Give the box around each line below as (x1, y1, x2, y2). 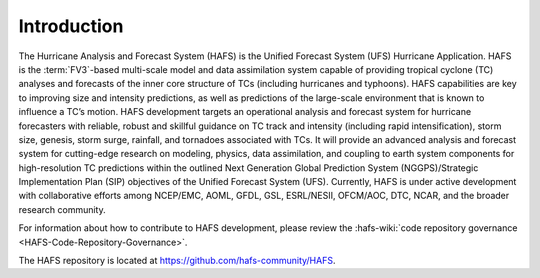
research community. (18, 203, 107, 215)
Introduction (18, 15, 124, 37)
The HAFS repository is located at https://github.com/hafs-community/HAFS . (18, 255, 336, 267)
